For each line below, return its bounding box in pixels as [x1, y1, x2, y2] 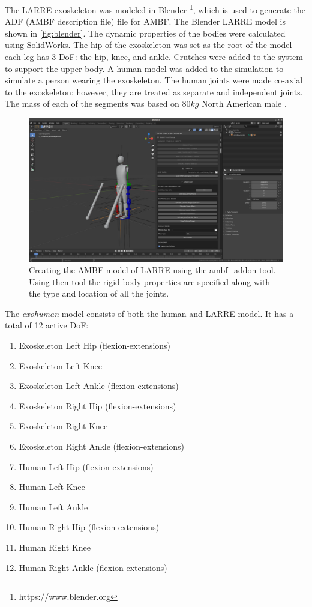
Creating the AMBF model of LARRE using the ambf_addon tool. [29, 264, 276, 276]
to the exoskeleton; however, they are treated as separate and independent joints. [5, 85, 303, 98]
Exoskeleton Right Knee [19, 420, 108, 432]
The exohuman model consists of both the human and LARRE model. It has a [5, 307, 294, 319]
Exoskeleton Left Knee [19, 359, 102, 372]
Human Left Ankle [19, 500, 88, 513]
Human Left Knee [19, 480, 85, 493]
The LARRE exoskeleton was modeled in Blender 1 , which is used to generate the [5, 2, 306, 16]
